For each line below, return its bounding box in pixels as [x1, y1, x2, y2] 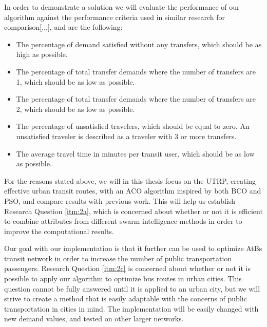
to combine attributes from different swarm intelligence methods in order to [4, 216, 242, 226]
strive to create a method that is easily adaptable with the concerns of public [4, 293, 247, 304]
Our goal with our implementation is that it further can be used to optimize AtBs [4, 243, 262, 254]
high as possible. [16, 49, 68, 60]
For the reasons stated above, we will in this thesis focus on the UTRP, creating [4, 175, 256, 186]
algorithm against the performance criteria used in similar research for [4, 11, 225, 22]
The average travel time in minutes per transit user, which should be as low [16, 148, 255, 159]
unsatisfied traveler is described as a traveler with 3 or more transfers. [16, 130, 237, 141]
